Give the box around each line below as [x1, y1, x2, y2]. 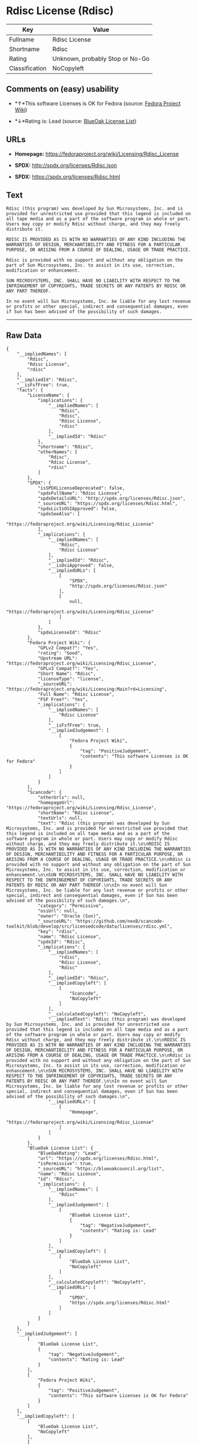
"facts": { [16, 387, 44, 393]
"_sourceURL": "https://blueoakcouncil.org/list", [37, 1166, 165, 1172]
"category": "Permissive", [37, 903, 104, 909]
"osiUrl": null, [37, 908, 78, 914]
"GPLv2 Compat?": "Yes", [37, 645, 99, 651]
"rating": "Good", [37, 650, 83, 656]
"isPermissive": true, [37, 1161, 94, 1167]
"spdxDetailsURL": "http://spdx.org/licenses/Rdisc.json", [37, 496, 186, 502]
